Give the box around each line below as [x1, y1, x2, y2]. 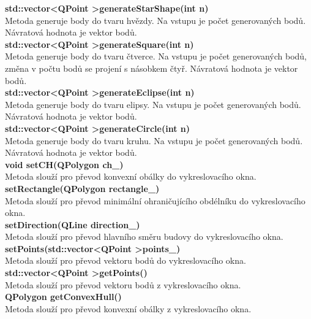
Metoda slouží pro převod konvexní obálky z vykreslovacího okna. [5, 302, 252, 315]
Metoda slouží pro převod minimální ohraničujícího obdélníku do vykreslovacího [5, 194, 305, 207]
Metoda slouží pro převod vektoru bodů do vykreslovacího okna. [5, 254, 246, 267]
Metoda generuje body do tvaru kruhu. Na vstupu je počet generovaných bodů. [5, 134, 303, 147]
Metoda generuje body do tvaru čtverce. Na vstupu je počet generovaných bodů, [5, 50, 307, 63]
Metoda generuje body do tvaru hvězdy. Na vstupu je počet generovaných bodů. [5, 13, 306, 26]
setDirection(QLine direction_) [5, 218, 140, 231]
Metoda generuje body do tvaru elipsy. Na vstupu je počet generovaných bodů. [5, 98, 301, 110]
